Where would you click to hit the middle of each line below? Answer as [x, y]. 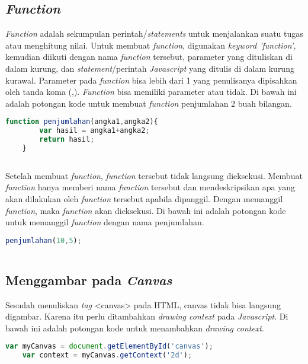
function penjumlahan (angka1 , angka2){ [82, 122]
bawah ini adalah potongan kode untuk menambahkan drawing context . [135, 328]
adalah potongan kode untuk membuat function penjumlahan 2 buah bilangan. [149, 103]
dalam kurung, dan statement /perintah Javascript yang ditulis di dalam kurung [150, 68]
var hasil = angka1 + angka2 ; [94, 131]
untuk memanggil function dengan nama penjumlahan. [105, 222]
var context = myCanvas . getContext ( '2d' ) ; [107, 355]
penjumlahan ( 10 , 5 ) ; [44, 240]
